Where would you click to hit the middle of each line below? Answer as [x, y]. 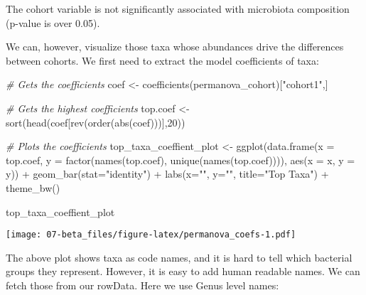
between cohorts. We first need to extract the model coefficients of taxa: [162, 60]
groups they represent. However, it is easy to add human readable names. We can [183, 271]
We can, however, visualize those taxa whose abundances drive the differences [175, 47]
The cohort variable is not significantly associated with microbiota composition [178, 9]
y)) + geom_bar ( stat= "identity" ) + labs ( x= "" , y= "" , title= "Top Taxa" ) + [167, 174]
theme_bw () [33, 187]
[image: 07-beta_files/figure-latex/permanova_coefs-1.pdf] [151, 235]
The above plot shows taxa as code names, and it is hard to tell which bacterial [179, 257]
